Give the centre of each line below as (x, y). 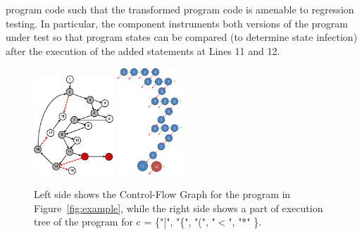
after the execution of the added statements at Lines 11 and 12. (143, 50)
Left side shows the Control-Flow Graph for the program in (162, 194)
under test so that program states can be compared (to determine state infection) (182, 37)
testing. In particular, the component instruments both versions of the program (177, 23)
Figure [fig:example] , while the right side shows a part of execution (179, 208)
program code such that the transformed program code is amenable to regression (180, 9)
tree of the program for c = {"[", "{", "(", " (125, 222)
